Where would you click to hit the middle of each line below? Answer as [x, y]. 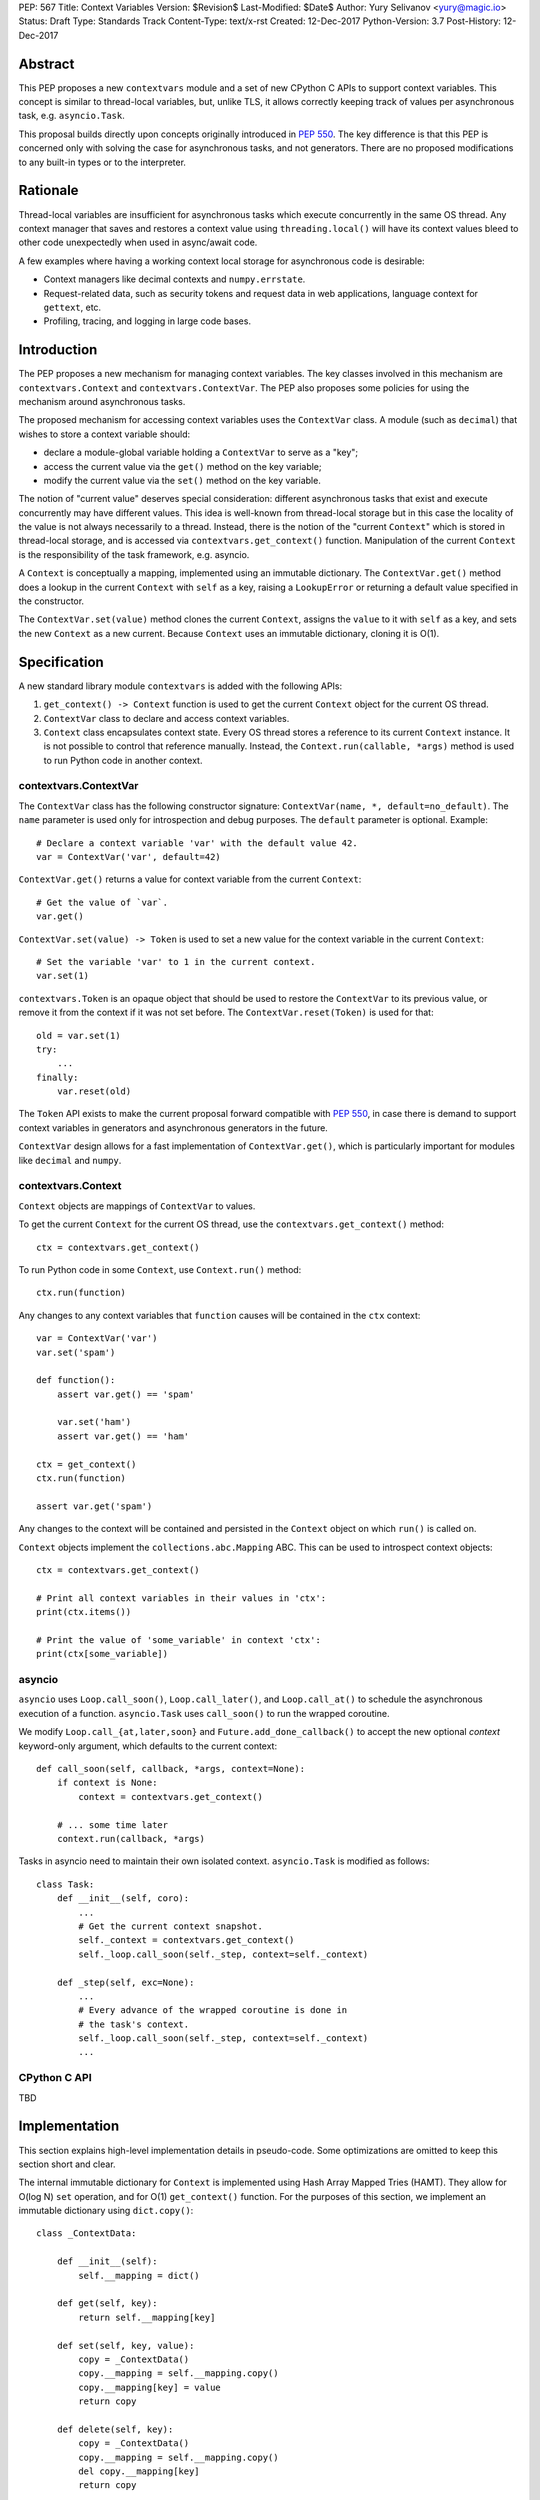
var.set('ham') [94, 1422]
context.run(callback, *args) [130, 1838]
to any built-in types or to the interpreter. [102, 162]
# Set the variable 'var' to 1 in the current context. [176, 961]
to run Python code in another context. [123, 760]
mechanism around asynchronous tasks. [102, 401]
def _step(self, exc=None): [125, 1982]
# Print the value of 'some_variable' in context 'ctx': [179, 1639]
